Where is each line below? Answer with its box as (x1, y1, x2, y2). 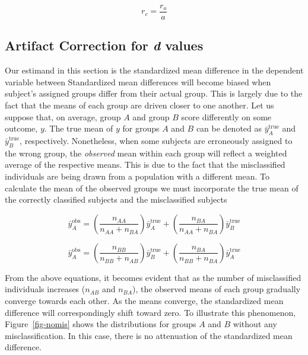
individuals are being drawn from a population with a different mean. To (5, 170, 269, 183)
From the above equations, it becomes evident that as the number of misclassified (5, 271, 301, 283)
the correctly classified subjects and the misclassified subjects (5, 193, 227, 206)
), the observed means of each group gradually (132, 283, 301, 295)
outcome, (5, 122, 38, 135)
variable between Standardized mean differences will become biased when (5, 75, 271, 88)
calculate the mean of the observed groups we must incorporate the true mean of (5, 181, 299, 194)
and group (132, 110, 170, 123)
